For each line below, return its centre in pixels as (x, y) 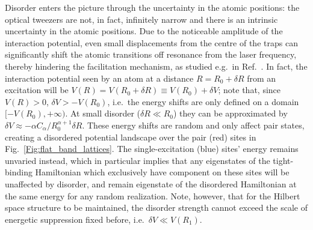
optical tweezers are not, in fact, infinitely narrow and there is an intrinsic (141, 19)
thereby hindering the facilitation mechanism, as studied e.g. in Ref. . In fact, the (156, 66)
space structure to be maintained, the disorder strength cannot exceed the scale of (156, 207)
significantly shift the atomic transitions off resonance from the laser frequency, (151, 54)
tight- (283, 160)
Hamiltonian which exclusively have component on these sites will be (162, 172)
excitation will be (37, 90)
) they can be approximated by (230, 113)
